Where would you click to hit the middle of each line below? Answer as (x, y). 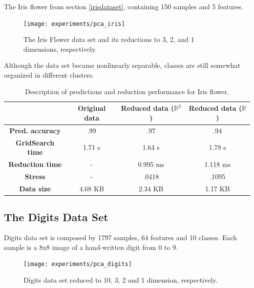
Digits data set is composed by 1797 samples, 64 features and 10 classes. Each (121, 237)
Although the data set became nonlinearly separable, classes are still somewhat (122, 65)
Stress (35, 176)
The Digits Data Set (56, 217)
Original (92, 108)
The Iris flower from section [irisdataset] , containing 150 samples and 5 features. (124, 6)
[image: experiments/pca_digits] (78, 264)
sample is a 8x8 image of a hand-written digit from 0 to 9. (91, 247)
